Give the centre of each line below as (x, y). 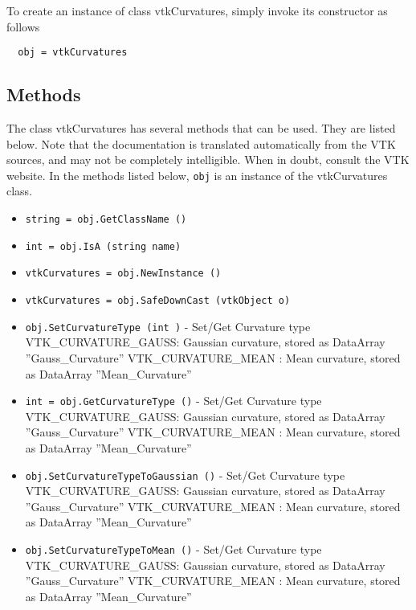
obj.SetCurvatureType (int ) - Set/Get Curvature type (168, 326)
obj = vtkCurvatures (73, 53)
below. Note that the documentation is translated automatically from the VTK (201, 143)
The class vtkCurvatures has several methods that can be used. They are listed (201, 128)
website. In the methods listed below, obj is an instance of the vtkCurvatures (197, 175)
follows (23, 26)
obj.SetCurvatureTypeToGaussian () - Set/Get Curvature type (185, 475)
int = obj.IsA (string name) (103, 246)
